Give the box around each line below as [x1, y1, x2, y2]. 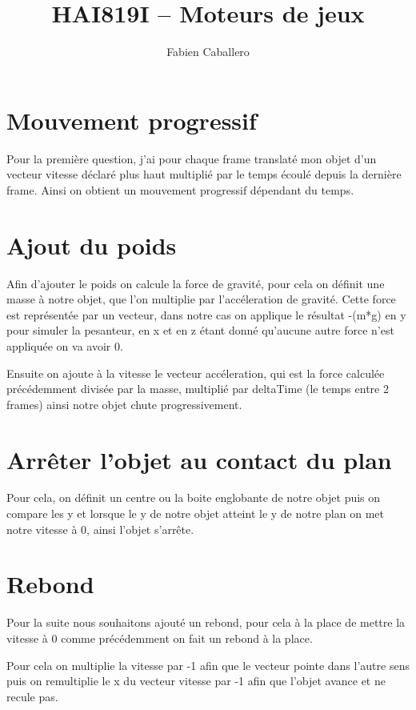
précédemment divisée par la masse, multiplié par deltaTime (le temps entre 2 [6, 380, 389, 397]
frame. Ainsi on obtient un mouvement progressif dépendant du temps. [6, 181, 354, 198]
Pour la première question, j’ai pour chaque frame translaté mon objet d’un [6, 150, 377, 166]
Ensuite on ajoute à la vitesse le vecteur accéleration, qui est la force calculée [6, 364, 385, 381]
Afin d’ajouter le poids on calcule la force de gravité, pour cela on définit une [6, 275, 385, 291]
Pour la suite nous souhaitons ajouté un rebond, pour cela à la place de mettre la [6, 614, 406, 631]
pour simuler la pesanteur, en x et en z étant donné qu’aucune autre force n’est [6, 322, 394, 339]
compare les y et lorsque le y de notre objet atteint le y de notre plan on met [6, 505, 384, 522]
